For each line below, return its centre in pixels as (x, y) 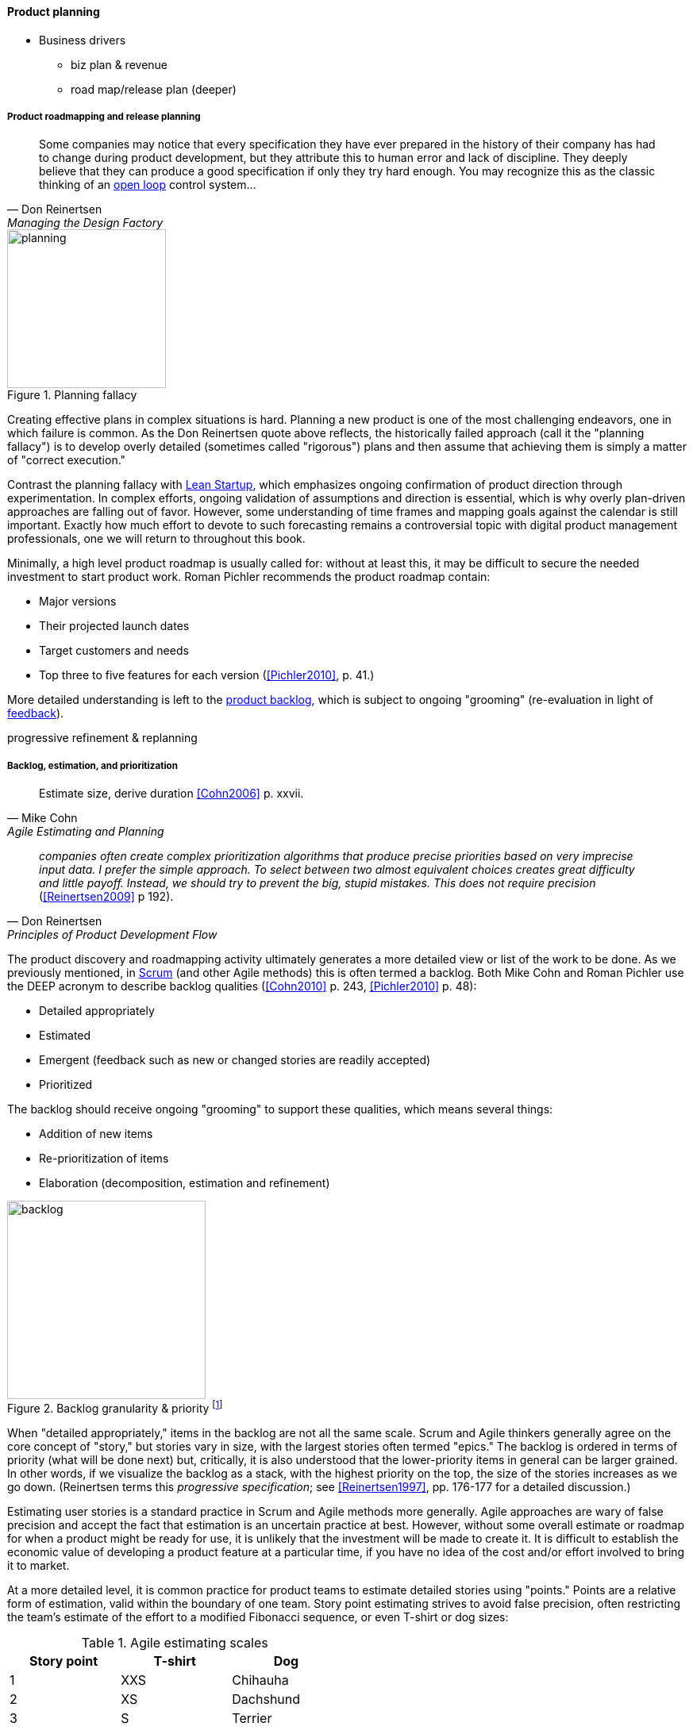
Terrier (252, 1718)
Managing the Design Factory (85, 223)
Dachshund (266, 1699)
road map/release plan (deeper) (154, 89)
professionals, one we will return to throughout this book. (156, 539)
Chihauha (260, 1680)
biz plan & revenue (119, 64)
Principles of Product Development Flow (112, 935)
